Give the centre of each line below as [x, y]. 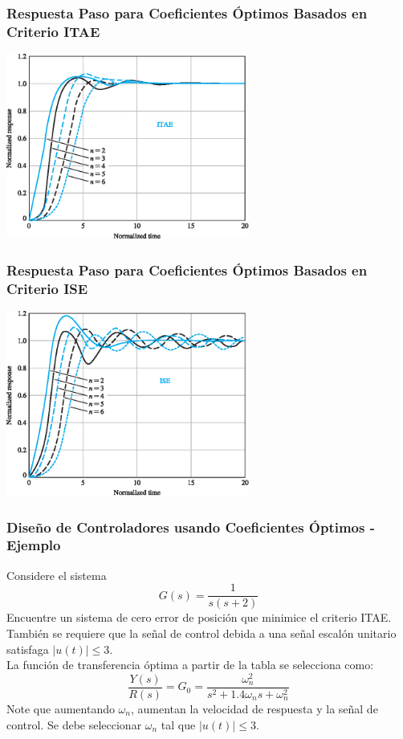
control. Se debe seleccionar [74, 724]
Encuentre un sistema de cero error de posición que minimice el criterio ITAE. [199, 617]
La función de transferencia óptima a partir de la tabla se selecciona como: [190, 665]
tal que [178, 724]
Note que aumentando [61, 708]
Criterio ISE [47, 288]
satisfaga [28, 649]
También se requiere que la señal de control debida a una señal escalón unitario [201, 633]
